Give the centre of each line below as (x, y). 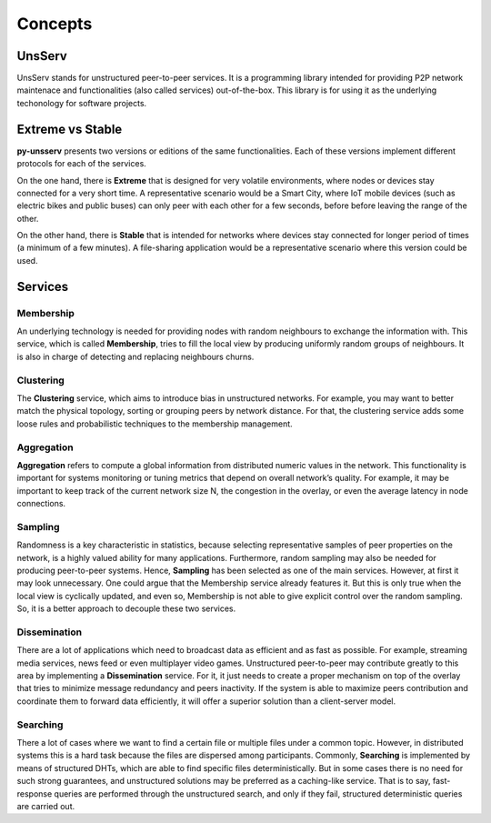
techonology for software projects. (82, 103)
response (35, 793)
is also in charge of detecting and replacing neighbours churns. (135, 356)
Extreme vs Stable (70, 129)
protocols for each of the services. (82, 164)
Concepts (55, 24)
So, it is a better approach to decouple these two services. (126, 608)
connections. (41, 504)
